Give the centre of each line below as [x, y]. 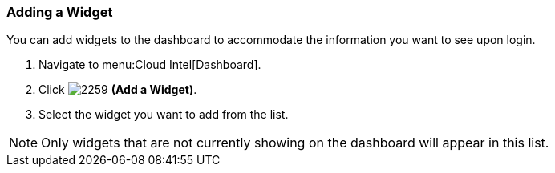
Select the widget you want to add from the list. [164, 115]
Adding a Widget [60, 12]
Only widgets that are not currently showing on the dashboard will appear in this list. [295, 143]
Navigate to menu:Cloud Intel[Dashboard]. [150, 65]
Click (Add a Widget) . [118, 90]
